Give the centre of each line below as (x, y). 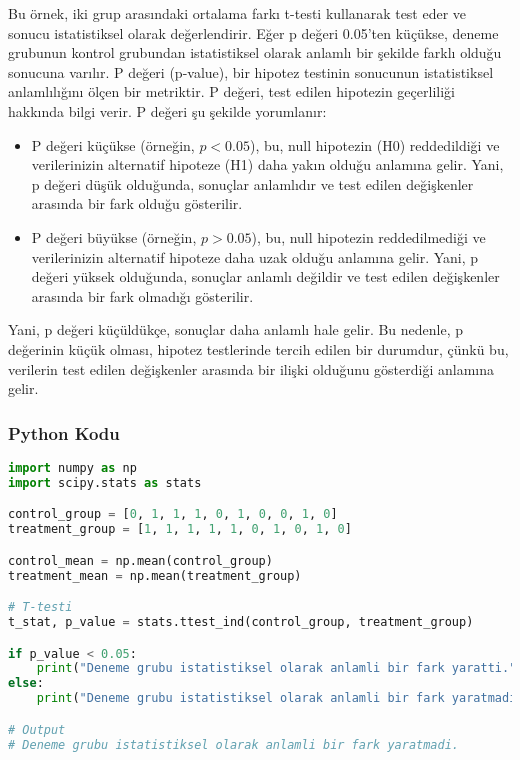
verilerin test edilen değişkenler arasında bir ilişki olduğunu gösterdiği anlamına (251, 368)
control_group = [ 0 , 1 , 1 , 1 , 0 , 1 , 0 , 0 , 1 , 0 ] (173, 514)
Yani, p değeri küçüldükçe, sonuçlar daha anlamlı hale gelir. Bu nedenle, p (236, 329)
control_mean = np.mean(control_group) (140, 560)
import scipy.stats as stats (105, 482)
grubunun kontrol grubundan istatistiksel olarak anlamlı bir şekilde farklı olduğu (255, 52)
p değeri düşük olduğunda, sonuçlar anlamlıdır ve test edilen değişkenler (252, 183)
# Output (37, 729)
